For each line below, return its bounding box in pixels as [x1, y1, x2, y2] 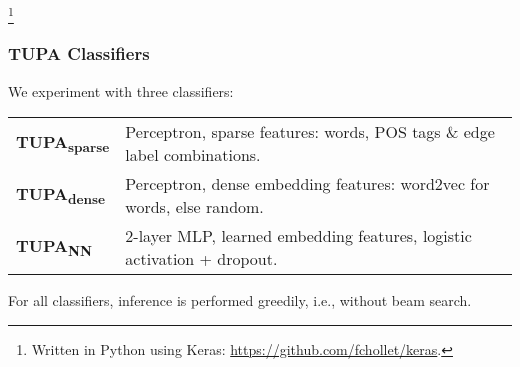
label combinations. [125, 143, 261, 167]
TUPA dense [16, 182, 106, 209]
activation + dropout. [125, 247, 278, 271]
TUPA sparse [16, 130, 110, 157]
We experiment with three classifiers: [8, 80, 234, 101]
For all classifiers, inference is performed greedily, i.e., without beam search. [8, 290, 472, 311]
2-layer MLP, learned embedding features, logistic [125, 224, 472, 248]
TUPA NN [16, 234, 92, 261]
